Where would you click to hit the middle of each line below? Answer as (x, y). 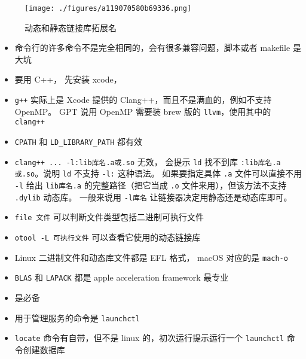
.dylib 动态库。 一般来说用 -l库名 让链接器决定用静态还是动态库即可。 (153, 197)
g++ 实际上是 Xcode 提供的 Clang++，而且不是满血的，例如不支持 (143, 100)
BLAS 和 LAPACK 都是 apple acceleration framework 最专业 (122, 277)
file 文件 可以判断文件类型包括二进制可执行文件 (109, 217)
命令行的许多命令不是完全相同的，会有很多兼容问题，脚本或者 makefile (152, 48)
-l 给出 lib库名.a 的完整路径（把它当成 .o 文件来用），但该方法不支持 (151, 185)
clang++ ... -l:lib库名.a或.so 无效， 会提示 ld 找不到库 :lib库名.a (148, 161)
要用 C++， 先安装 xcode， (68, 79)
